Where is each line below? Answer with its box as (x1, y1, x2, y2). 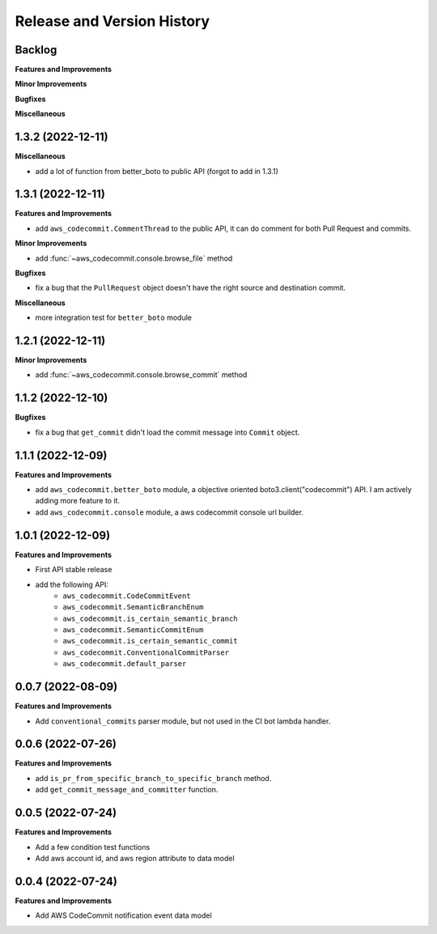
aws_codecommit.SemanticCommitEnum (62, 626, 204, 635)
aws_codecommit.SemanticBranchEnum (62, 603, 204, 612)
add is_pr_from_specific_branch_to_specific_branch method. (35, 773, 272, 783)
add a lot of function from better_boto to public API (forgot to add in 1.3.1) (35, 166, 279, 176)
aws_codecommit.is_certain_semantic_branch (62, 613, 238, 623)
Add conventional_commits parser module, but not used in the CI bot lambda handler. (35, 716, 331, 726)
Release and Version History (15, 12, 210, 30)
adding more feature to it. (35, 496, 121, 506)
